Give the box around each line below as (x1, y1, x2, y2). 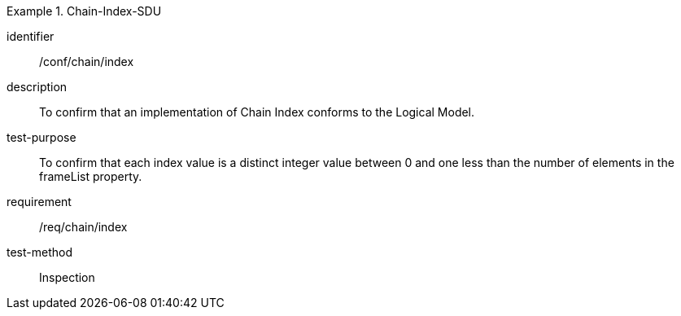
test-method (7, 245, 72, 259)
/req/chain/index (39, 220, 128, 234)
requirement (7, 195, 72, 208)
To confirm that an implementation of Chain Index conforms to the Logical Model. (39, 105, 475, 119)
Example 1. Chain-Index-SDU (7, 4, 162, 18)
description (7, 80, 68, 94)
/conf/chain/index (39, 55, 134, 68)
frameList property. (39, 169, 142, 183)
